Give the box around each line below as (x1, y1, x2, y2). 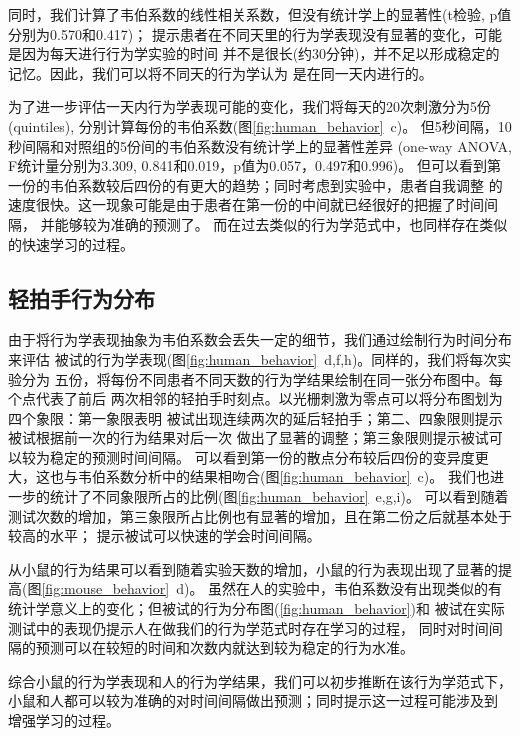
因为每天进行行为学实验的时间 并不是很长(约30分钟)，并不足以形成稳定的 (21, 43, 500, 64)
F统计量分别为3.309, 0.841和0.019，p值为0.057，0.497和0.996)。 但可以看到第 (8, 155, 501, 176)
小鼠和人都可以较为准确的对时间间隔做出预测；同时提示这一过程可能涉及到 (8, 690, 498, 711)
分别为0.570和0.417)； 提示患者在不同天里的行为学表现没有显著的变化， (8, 23, 474, 44)
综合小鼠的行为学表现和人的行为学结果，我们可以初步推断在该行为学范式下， (8, 670, 512, 691)
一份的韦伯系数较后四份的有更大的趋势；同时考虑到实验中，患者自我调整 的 (8, 174, 503, 195)
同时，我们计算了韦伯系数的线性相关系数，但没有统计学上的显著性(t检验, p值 (8, 4, 512, 24)
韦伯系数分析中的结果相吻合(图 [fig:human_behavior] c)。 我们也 (77, 466, 490, 487)
